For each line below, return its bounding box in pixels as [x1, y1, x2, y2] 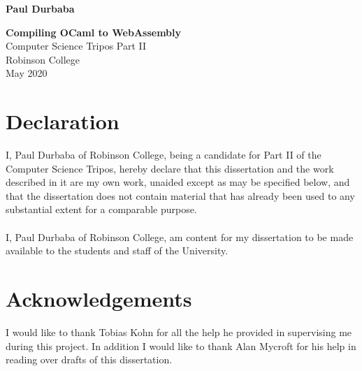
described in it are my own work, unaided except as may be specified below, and [6, 175, 350, 189]
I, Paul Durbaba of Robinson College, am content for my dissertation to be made [6, 229, 354, 244]
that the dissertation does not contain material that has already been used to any [6, 188, 355, 203]
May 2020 [6, 66, 48, 80]
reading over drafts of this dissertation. [6, 352, 173, 367]
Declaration [6, 107, 120, 136]
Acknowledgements [6, 284, 192, 313]
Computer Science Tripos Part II [6, 38, 147, 53]
